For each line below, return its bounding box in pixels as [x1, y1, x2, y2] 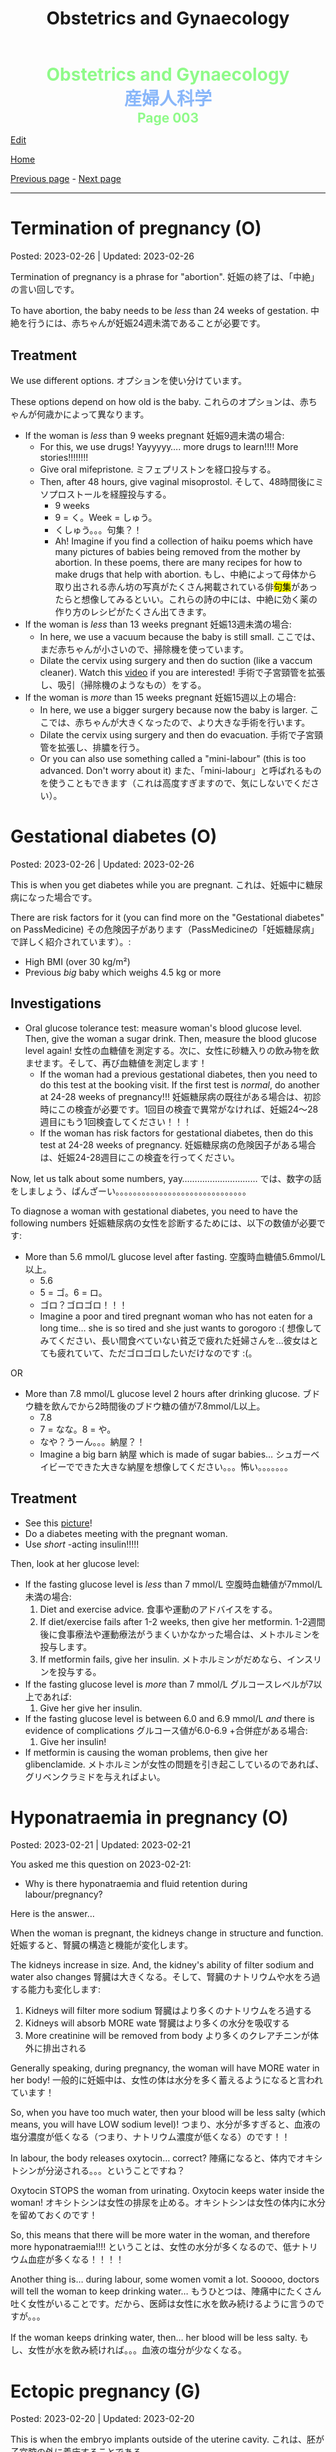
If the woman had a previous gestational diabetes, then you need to [39, 1068, 318, 1080]
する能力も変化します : [10, 1983, 102, 1996]
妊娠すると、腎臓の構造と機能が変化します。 [10, 1939, 194, 1951]
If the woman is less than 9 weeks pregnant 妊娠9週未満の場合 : [24, 429, 285, 441]
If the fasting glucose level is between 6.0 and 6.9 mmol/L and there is [24, 1712, 315, 1724]
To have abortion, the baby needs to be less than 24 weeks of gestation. [10, 305, 309, 317]
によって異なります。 [62, 408, 150, 420]
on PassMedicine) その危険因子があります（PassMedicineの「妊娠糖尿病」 [10, 923, 320, 935]
